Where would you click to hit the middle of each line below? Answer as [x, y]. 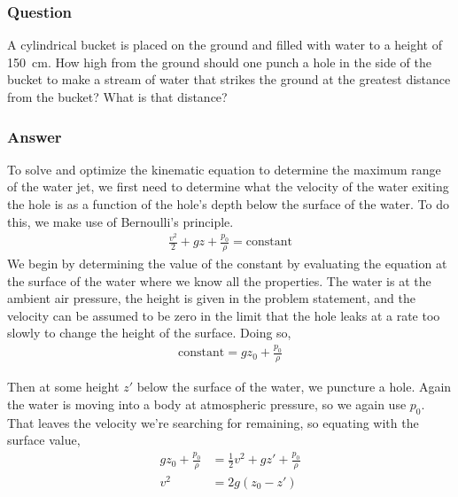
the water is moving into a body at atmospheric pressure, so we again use [207, 404]
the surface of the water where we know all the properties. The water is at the [219, 280]
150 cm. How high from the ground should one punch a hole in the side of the [219, 62]
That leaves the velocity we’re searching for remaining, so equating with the [213, 422]
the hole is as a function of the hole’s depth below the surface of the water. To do [228, 204]
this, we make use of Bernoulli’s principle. [120, 221]
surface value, [44, 440]
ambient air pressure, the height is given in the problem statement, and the [211, 298]
